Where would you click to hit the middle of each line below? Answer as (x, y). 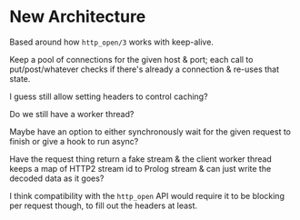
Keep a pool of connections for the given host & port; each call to (131, 59)
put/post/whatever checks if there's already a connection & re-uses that (145, 69)
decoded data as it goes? (57, 178)
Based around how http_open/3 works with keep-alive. (111, 42)
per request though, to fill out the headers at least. (104, 205)
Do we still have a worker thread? (72, 114)
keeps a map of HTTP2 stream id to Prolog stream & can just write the (140, 168)
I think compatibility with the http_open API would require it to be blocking (147, 195)
